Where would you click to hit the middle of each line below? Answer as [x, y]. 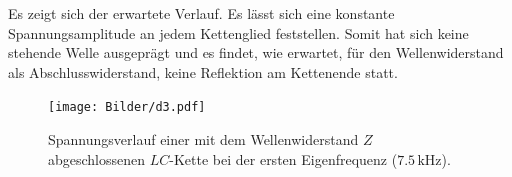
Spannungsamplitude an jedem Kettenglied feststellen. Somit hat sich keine [238, 32]
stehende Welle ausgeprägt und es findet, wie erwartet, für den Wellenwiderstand [256, 52]
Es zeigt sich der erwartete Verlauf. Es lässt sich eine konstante [201, 13]
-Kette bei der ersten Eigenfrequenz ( [283, 158]
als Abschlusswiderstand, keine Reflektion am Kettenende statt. [203, 71]
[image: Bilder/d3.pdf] [127, 107]
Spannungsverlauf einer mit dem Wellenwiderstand [203, 139]
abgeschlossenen [97, 158]
